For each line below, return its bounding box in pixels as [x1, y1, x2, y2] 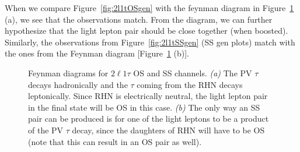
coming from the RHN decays [137, 78, 243, 90]
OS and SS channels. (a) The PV [133, 66, 252, 79]
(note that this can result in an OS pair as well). [28, 135, 202, 147]
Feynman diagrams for [28, 66, 109, 79]
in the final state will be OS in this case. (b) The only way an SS [28, 101, 260, 113]
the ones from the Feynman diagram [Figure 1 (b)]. [5, 47, 189, 59]
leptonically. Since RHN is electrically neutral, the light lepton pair [28, 90, 268, 102]
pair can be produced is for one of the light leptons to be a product [28, 112, 269, 125]
